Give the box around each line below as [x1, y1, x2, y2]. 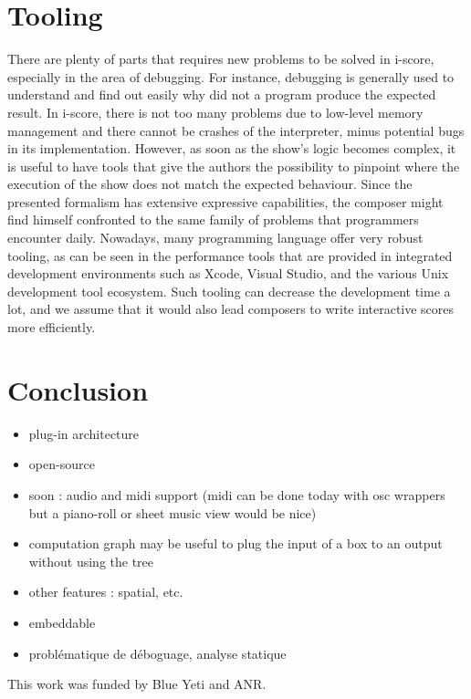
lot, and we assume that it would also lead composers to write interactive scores [7, 299, 455, 318]
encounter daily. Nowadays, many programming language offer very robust [7, 228, 424, 247]
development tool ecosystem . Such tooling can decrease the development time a [7, 281, 451, 300]
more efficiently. [7, 318, 96, 337]
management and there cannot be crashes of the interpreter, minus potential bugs [7, 120, 465, 140]
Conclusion [7, 370, 149, 408]
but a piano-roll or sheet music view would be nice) [28, 503, 317, 522]
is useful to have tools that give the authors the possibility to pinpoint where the [7, 156, 460, 175]
